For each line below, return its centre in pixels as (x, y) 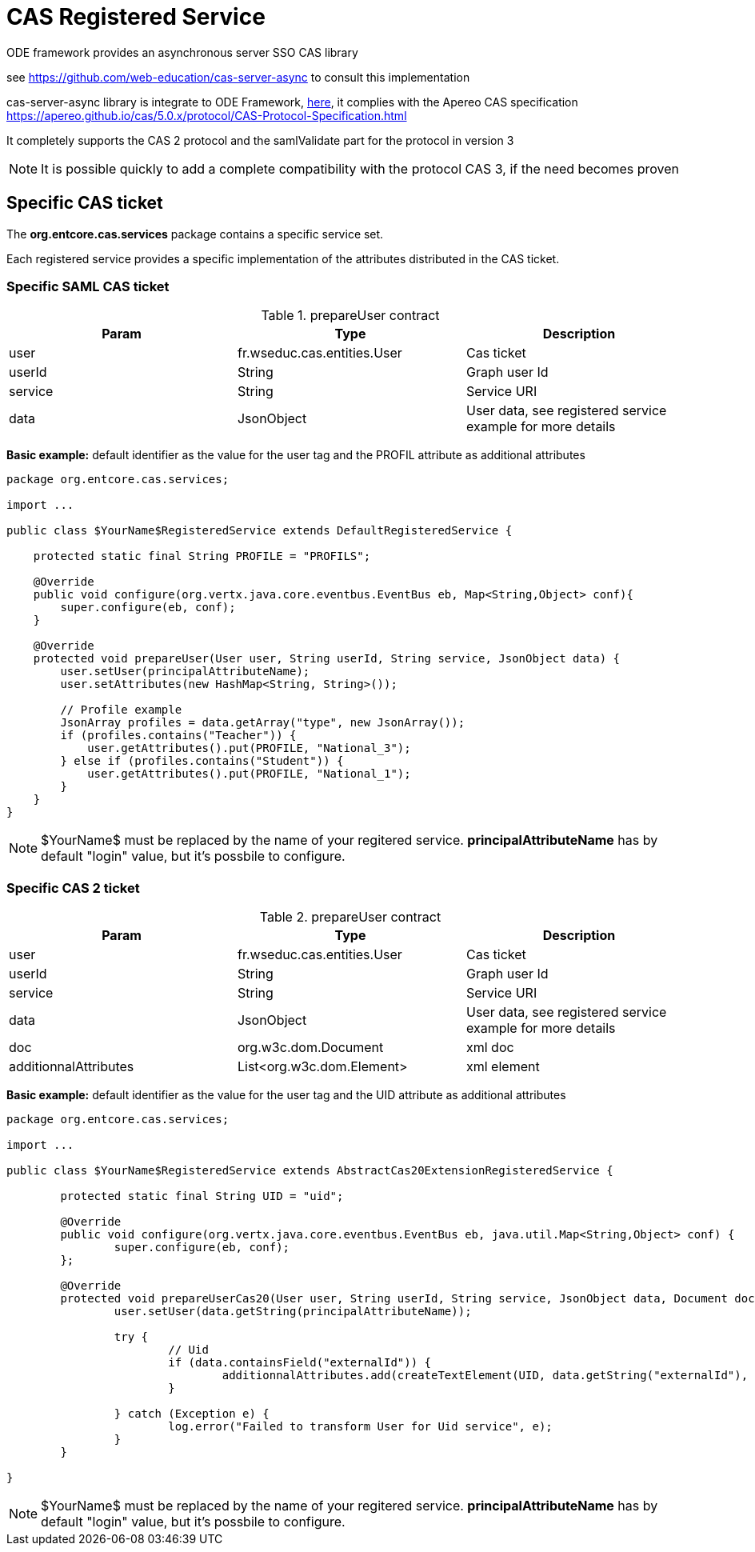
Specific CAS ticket (85, 203)
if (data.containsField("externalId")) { (300, 1363)
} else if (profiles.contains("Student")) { (202, 761)
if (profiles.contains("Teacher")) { (178, 736)
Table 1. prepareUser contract (350, 316)
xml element (503, 1067)
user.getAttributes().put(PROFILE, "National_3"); (249, 748)
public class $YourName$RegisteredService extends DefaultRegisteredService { (260, 531)
